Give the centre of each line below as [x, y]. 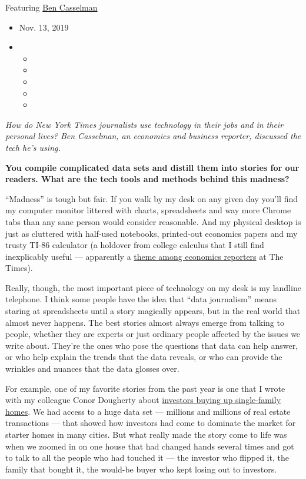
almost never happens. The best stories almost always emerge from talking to [145, 322]
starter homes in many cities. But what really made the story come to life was [146, 434]
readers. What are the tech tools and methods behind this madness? [147, 179]
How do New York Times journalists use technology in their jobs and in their [144, 124]
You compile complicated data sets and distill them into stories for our [152, 167]
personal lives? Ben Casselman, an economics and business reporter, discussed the [153, 136]
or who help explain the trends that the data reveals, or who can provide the [144, 357]
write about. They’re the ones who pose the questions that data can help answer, [152, 345]
